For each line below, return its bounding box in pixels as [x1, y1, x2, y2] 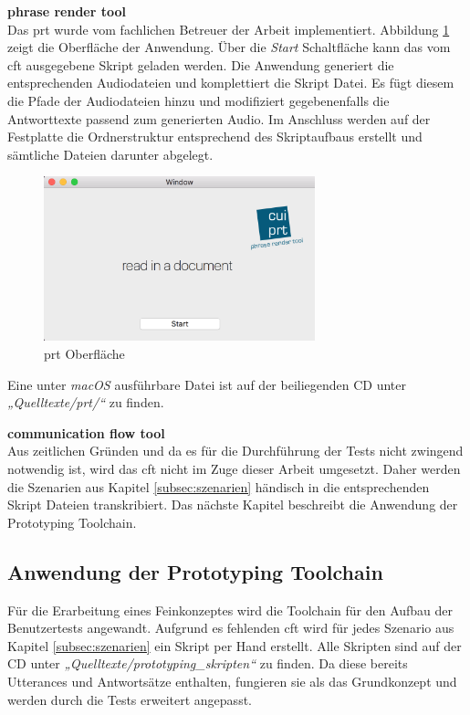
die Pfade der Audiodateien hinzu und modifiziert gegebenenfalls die [7, 90, 390, 110]
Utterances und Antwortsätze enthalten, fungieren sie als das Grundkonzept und [7, 671, 457, 690]
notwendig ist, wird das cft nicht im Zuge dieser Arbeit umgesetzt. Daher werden [7, 458, 461, 478]
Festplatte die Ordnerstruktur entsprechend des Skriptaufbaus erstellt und [7, 127, 423, 146]
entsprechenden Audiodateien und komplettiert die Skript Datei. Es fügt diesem [7, 73, 454, 92]
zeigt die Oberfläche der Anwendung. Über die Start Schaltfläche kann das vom [7, 37, 451, 57]
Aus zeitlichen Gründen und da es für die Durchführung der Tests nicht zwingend [7, 441, 464, 460]
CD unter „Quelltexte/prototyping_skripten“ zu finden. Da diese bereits [7, 654, 408, 673]
